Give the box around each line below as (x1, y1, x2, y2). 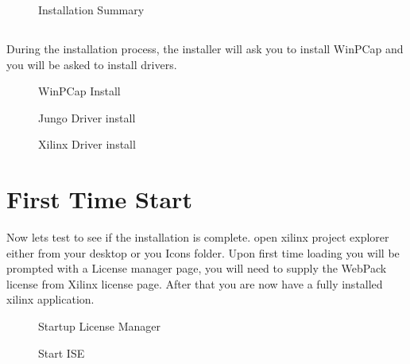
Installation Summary (38, 2, 145, 17)
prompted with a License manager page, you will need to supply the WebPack (6, 260, 387, 277)
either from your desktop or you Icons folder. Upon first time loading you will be (6, 244, 400, 261)
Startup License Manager (38, 318, 161, 335)
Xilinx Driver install (38, 136, 136, 153)
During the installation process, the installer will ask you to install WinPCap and (6, 40, 404, 56)
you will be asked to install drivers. (6, 56, 177, 72)
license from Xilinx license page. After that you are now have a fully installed (6, 275, 383, 292)
